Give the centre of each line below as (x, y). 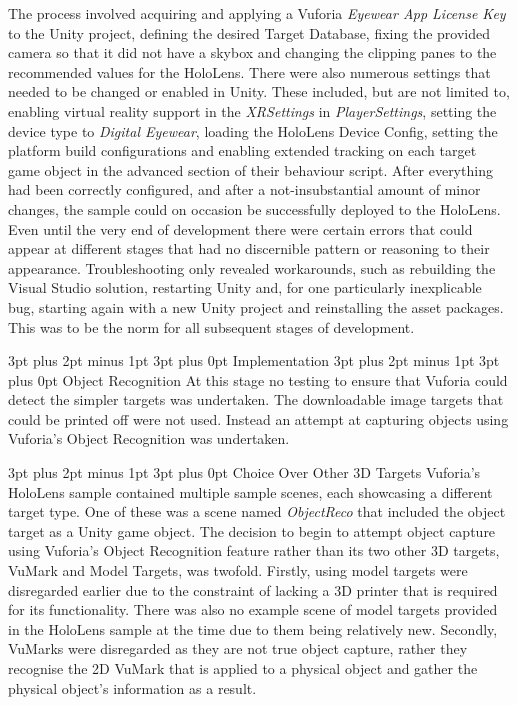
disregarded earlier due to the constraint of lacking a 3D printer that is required (253, 589)
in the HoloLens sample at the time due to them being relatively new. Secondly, (253, 628)
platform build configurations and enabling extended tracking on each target (242, 150)
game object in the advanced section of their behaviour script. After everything (250, 169)
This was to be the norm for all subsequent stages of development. (211, 326)
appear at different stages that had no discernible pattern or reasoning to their (249, 248)
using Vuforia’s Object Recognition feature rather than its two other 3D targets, (254, 550)
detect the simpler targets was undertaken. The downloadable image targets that (256, 399)
